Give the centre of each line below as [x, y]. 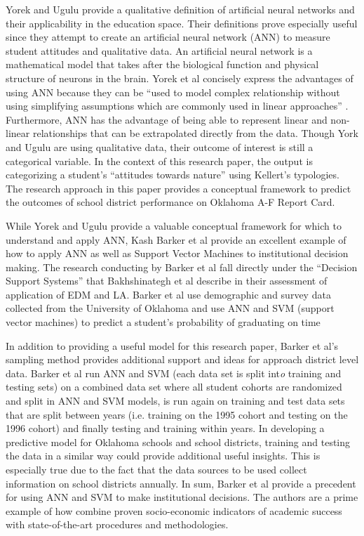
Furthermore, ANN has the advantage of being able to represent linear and [167, 119]
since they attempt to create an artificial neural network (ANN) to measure [168, 37]
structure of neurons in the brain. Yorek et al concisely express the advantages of [180, 78]
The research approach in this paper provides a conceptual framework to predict [178, 188]
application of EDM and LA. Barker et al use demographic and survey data [168, 294]
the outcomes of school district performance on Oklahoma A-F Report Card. [170, 202]
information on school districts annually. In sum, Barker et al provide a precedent [181, 483]
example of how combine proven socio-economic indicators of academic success [174, 510]
